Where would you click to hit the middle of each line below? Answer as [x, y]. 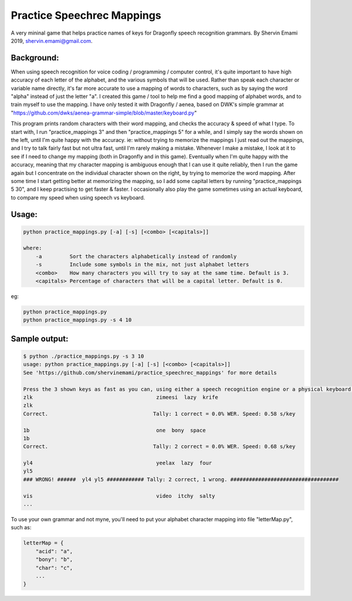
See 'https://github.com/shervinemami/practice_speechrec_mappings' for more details [150, 372]
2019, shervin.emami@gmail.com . [52, 40]
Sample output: [40, 338]
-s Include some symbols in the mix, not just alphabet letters [142, 265]
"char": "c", [54, 568]
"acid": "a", [54, 551]
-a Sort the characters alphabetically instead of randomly [136, 256]
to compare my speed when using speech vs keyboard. [78, 197]
